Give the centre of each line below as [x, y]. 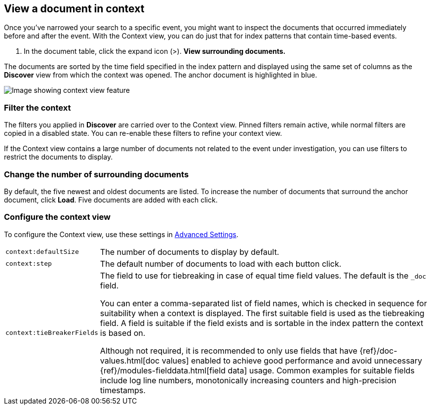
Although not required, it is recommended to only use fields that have [229, 350]
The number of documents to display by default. [190, 252]
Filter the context [38, 107]
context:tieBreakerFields [52, 333]
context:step [29, 264]
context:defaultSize [42, 252]
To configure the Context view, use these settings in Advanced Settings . [121, 234]
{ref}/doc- [378, 350]
